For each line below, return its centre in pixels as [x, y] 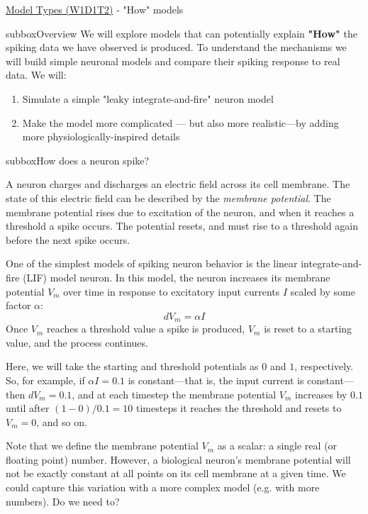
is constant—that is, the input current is [216, 380]
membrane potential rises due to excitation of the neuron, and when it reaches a [180, 212]
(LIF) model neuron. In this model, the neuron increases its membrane [177, 277]
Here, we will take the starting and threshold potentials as [132, 366]
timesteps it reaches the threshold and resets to [239, 408]
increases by [321, 394]
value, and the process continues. [77, 342]
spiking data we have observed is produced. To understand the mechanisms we [176, 47]
